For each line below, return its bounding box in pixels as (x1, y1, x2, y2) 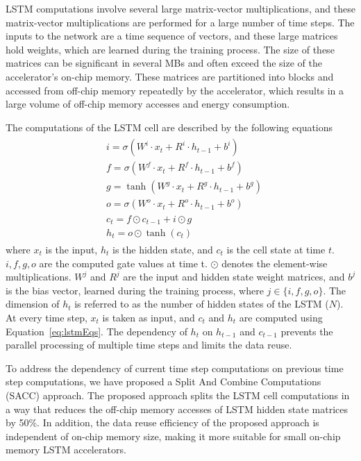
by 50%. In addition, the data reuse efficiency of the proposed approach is (6, 415, 319, 430)
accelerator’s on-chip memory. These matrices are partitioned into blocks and (6, 69, 334, 83)
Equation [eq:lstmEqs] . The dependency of (6, 324, 187, 338)
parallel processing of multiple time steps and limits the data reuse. (6, 337, 292, 352)
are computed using (239, 310, 323, 324)
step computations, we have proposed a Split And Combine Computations (6, 374, 321, 389)
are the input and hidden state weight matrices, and (123, 269, 345, 284)
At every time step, (6, 310, 87, 324)
